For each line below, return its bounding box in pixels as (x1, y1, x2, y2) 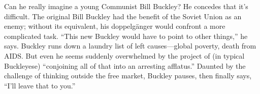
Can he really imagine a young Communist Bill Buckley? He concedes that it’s (4, 1, 248, 11)
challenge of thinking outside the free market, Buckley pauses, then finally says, (4, 70, 252, 81)
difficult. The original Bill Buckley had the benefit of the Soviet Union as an (4, 11, 242, 21)
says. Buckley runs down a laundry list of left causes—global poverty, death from (4, 40, 256, 51)
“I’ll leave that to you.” (4, 80, 76, 90)
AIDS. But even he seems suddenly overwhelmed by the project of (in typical (4, 50, 245, 61)
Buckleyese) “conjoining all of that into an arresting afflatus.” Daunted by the (4, 60, 246, 71)
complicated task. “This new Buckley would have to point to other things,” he (4, 30, 248, 41)
